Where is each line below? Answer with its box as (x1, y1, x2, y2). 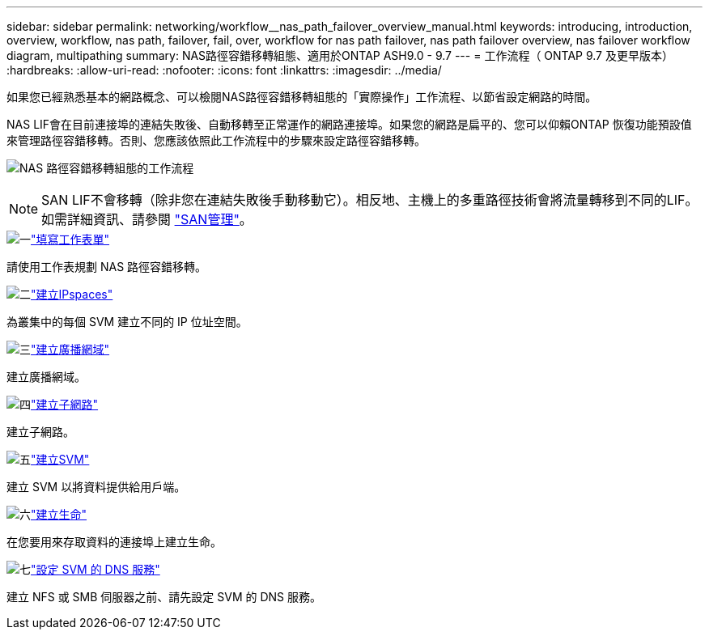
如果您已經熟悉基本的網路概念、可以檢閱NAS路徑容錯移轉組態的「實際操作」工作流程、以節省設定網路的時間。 (6, 90, 597, 104)
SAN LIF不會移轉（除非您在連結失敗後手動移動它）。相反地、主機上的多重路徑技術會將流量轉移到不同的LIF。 (41, 192, 698, 208)
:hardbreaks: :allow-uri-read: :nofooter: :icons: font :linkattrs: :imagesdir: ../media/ (6, 63, 442, 77)
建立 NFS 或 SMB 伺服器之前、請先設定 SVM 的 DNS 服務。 (6, 590, 322, 604)
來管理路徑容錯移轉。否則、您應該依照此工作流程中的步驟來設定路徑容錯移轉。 (6, 134, 426, 147)
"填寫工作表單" (31, 232, 110, 246)
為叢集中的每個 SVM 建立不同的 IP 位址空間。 (6, 315, 248, 329)
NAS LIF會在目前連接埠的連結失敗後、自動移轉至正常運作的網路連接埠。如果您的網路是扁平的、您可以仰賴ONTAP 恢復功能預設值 (6, 117, 692, 131)
